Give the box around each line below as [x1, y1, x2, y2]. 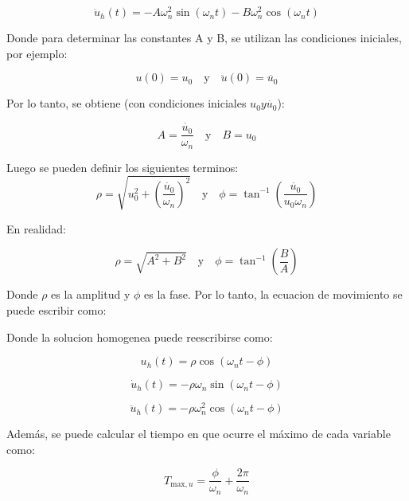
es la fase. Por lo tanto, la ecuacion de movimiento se [144, 286, 403, 303]
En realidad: [6, 220, 66, 237]
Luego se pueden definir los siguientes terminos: [6, 159, 239, 175]
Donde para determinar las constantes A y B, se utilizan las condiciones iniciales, [6, 29, 402, 46]
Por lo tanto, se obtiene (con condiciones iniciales [6, 95, 247, 112]
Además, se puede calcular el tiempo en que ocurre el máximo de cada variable [6, 425, 391, 442]
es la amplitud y [51, 286, 130, 303]
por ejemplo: [6, 45, 68, 61]
